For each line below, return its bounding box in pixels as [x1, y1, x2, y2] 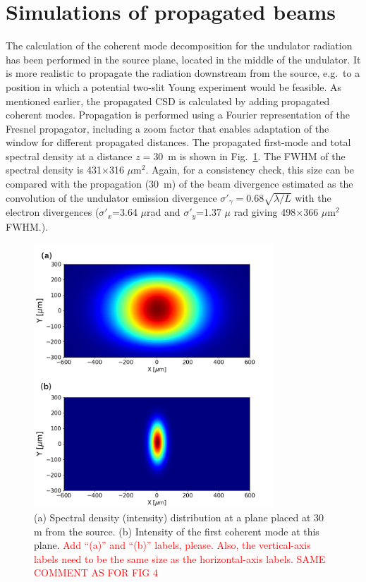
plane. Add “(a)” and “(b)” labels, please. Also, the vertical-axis [34, 538, 311, 552]
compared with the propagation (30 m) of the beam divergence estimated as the [6, 176, 353, 191]
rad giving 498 [233, 205, 296, 219]
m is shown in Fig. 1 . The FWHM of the [168, 148, 346, 163]
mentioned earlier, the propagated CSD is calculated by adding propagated [6, 93, 330, 108]
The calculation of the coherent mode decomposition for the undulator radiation [6, 38, 353, 53]
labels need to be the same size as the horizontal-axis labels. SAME [34, 551, 326, 566]
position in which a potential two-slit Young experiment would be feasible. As [6, 79, 341, 94]
